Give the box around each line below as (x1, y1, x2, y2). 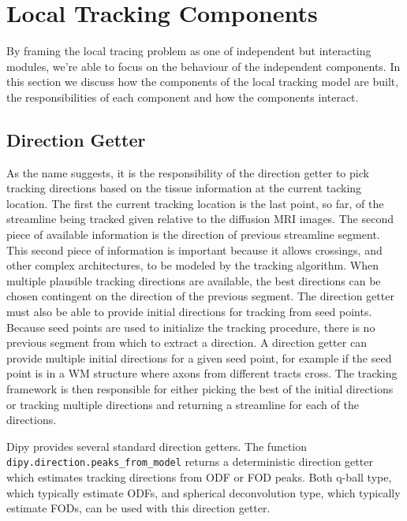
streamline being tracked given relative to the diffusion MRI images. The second (6, 210, 394, 227)
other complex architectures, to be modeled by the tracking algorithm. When (6, 257, 379, 274)
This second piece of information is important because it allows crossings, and (6, 241, 383, 258)
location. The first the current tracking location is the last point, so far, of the (6, 195, 384, 211)
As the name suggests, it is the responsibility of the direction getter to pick (6, 164, 369, 180)
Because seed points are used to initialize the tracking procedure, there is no (6, 318, 375, 335)
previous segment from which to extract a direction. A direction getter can (6, 334, 367, 351)
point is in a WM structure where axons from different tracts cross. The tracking (6, 365, 398, 381)
